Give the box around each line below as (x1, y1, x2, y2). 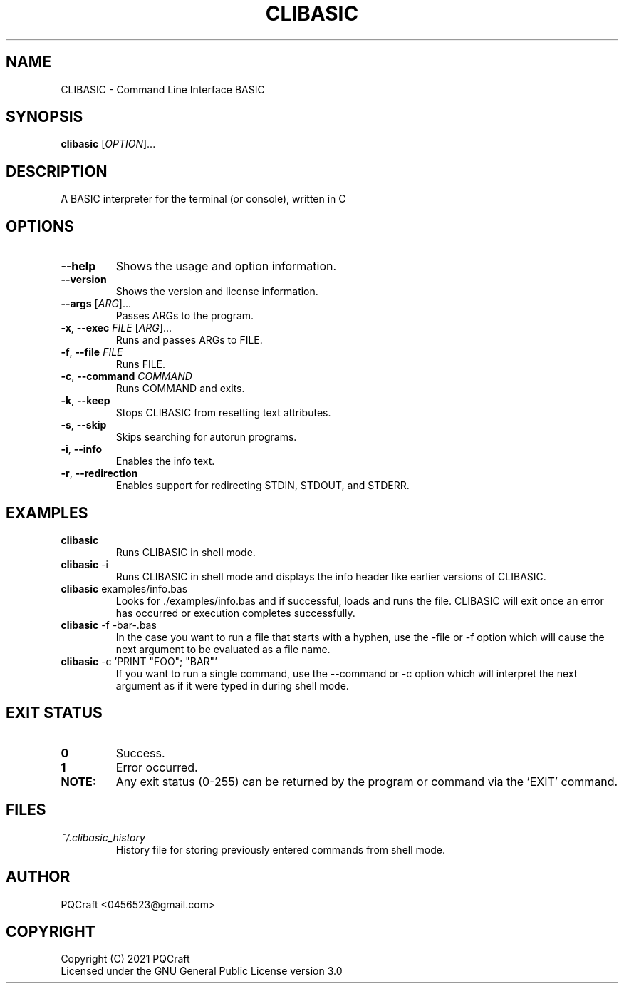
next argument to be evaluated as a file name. (115, 642, 331, 655)
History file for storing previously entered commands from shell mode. (115, 843, 445, 856)
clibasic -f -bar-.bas (61, 618, 157, 631)
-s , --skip (61, 419, 107, 431)
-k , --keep (61, 394, 110, 407)
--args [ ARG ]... (61, 297, 132, 310)
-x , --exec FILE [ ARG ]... (61, 322, 172, 334)
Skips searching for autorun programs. (115, 431, 297, 444)
